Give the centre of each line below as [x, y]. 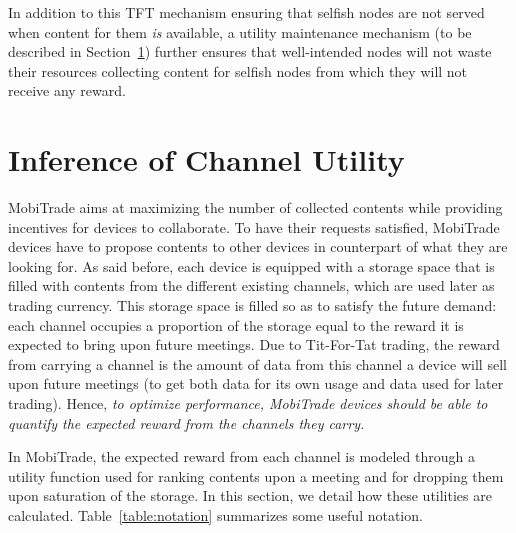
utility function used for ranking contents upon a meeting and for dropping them [256, 475]
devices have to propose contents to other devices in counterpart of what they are [258, 246]
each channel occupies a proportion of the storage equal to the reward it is [236, 324]
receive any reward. [67, 90]
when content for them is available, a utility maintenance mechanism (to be [240, 31]
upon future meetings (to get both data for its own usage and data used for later [256, 383]
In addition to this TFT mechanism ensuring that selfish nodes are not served [246, 12]
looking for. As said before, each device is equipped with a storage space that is [251, 265]
